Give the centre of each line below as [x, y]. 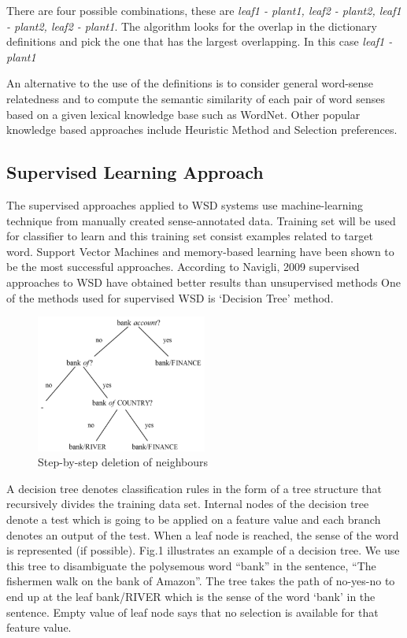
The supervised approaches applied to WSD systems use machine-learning [185, 204]
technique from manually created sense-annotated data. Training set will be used [201, 220]
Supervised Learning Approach [135, 172]
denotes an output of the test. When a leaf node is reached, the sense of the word [203, 534]
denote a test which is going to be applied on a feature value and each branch [194, 519]
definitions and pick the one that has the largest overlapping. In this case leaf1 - [200, 41]
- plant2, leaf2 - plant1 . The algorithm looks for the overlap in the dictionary [192, 26]
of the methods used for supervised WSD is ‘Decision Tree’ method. [170, 297]
